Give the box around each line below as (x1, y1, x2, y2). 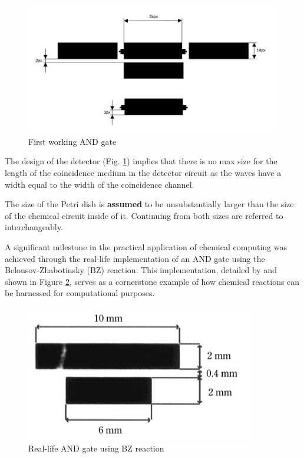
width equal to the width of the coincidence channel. (5, 178, 194, 190)
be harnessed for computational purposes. (5, 287, 155, 299)
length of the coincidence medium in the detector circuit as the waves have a (5, 166, 282, 178)
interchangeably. (5, 221, 63, 233)
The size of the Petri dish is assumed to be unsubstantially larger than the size (5, 198, 294, 210)
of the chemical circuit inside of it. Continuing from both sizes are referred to (5, 209, 283, 221)
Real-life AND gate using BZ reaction (28, 442, 164, 454)
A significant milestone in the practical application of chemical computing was (5, 240, 287, 253)
